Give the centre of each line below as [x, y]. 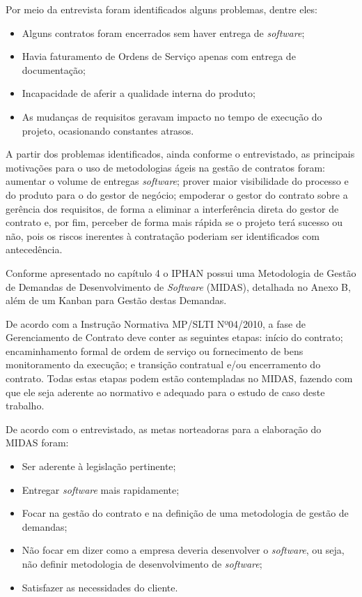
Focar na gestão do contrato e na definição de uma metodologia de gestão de [185, 513]
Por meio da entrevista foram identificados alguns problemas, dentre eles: [162, 9]
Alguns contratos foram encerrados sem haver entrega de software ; [163, 32]
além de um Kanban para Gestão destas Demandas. [116, 300]
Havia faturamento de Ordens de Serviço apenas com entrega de [159, 56]
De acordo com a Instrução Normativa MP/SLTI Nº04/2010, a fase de [156, 323]
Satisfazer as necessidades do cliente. [100, 587]
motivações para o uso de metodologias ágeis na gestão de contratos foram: [166, 167]
